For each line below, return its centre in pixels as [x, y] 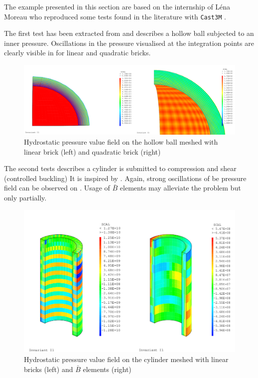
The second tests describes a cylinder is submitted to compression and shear [120, 168]
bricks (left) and [49, 369]
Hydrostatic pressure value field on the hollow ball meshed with [121, 141]
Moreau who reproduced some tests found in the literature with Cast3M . [115, 16]
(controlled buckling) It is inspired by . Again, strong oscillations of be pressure [125, 178]
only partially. [25, 197]
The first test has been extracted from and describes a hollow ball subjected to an [129, 33]
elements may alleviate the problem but [180, 188]
